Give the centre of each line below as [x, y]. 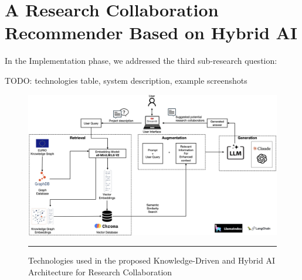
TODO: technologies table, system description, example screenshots [126, 80]
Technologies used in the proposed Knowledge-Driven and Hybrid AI [152, 260]
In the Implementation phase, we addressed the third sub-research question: [141, 61]
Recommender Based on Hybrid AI [151, 33]
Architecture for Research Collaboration [100, 272]
